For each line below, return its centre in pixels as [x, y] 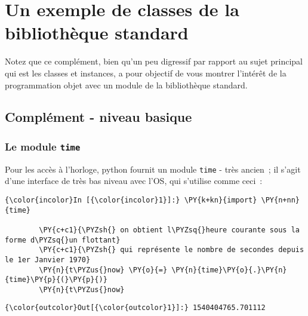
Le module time [43, 146]
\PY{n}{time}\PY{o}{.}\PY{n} [229, 270]
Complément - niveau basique [98, 117]
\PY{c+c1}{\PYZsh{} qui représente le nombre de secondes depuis [172, 250]
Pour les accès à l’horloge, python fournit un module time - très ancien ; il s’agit [153, 169]
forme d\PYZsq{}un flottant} [63, 240]
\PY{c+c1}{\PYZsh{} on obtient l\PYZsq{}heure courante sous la [169, 230]
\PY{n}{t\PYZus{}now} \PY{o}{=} [103, 270]
